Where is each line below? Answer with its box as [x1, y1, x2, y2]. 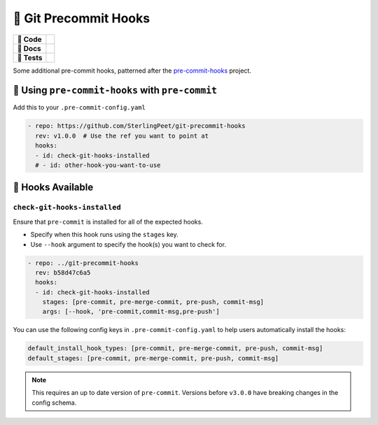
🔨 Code [17, 34, 42, 44]
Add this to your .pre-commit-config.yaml [13, 103, 146, 112]
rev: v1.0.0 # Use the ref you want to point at [35, 131, 209, 140]
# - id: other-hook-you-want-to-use [35, 161, 161, 169]
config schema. [31, 398, 77, 407]
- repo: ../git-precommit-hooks [27, 259, 139, 267]
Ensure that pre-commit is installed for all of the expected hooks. [13, 217, 203, 226]
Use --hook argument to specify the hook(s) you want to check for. [30, 240, 227, 248]
